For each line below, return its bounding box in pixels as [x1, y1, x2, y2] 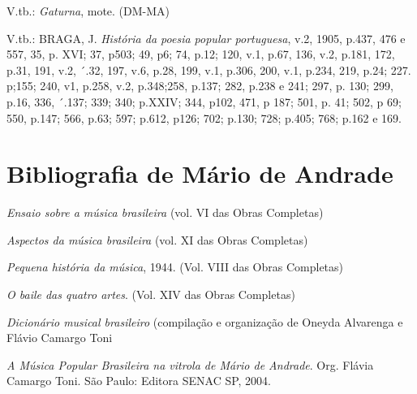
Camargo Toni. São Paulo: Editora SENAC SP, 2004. [6, 372, 272, 389]
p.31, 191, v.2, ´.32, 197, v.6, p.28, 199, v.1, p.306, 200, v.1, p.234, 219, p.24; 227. [6, 61, 411, 78]
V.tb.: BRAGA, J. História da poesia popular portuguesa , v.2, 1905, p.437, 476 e [6, 29, 406, 46]
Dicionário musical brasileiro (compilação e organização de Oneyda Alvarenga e [6, 313, 403, 330]
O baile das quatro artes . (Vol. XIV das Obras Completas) [6, 286, 295, 303]
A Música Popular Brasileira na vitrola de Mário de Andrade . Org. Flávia [6, 356, 374, 373]
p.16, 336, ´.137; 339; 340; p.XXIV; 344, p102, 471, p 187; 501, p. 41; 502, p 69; [6, 93, 402, 110]
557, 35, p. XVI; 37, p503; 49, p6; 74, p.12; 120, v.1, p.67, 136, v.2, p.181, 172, [6, 45, 395, 63]
